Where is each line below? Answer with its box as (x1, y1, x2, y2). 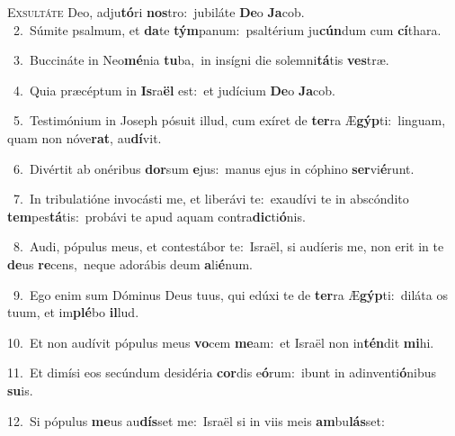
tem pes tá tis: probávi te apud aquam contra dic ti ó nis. (7, 206, 306, 225)
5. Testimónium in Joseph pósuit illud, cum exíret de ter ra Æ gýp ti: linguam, (13, 111, 446, 130)
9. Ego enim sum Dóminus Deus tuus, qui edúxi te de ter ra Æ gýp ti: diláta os (13, 285, 448, 304)
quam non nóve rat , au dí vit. (7, 128, 162, 147)
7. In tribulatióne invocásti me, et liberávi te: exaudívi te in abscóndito (13, 189, 409, 208)
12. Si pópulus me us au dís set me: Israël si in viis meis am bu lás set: (7, 411, 385, 430)
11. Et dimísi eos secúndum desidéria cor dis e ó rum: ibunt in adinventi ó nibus (7, 363, 437, 382)
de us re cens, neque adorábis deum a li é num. (7, 254, 253, 273)
